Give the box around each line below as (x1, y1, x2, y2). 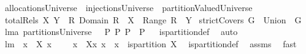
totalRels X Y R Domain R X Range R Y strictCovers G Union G (4, 13, 302, 26)
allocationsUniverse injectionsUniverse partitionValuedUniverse (4, 1, 253, 13)
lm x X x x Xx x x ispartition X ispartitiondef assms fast (4, 37, 297, 50)
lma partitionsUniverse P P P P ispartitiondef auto (4, 25, 238, 38)
